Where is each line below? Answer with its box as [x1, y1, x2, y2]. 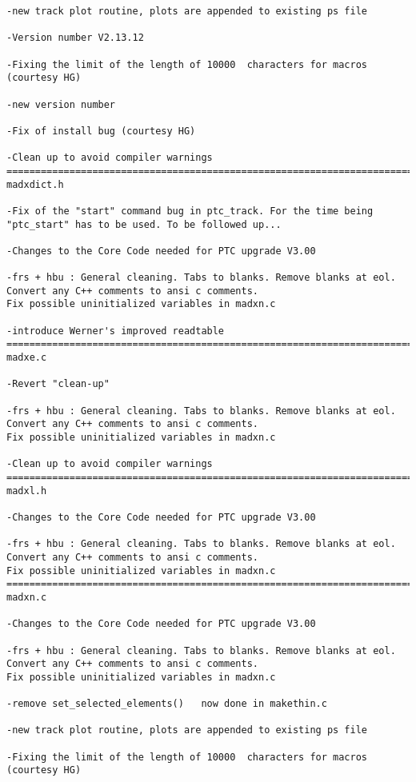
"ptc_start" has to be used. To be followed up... [6, 218, 282, 230]
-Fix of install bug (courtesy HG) [6, 125, 196, 137]
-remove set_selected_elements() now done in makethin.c [6, 698, 327, 710]
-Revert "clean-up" [6, 378, 110, 390]
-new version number [6, 98, 116, 110]
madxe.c [6, 352, 47, 364]
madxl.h [6, 485, 47, 497]
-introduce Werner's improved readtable [6, 325, 225, 337]
